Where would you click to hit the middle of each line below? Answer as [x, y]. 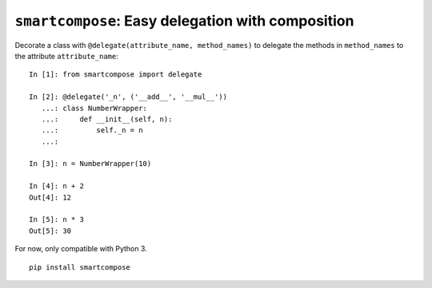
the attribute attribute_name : [67, 56]
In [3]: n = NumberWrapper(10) [90, 164]
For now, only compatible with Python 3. [81, 249]
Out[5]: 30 [50, 231]
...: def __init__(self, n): [107, 119]
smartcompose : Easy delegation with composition [184, 21]
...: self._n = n [92, 130]
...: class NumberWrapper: [94, 108]
